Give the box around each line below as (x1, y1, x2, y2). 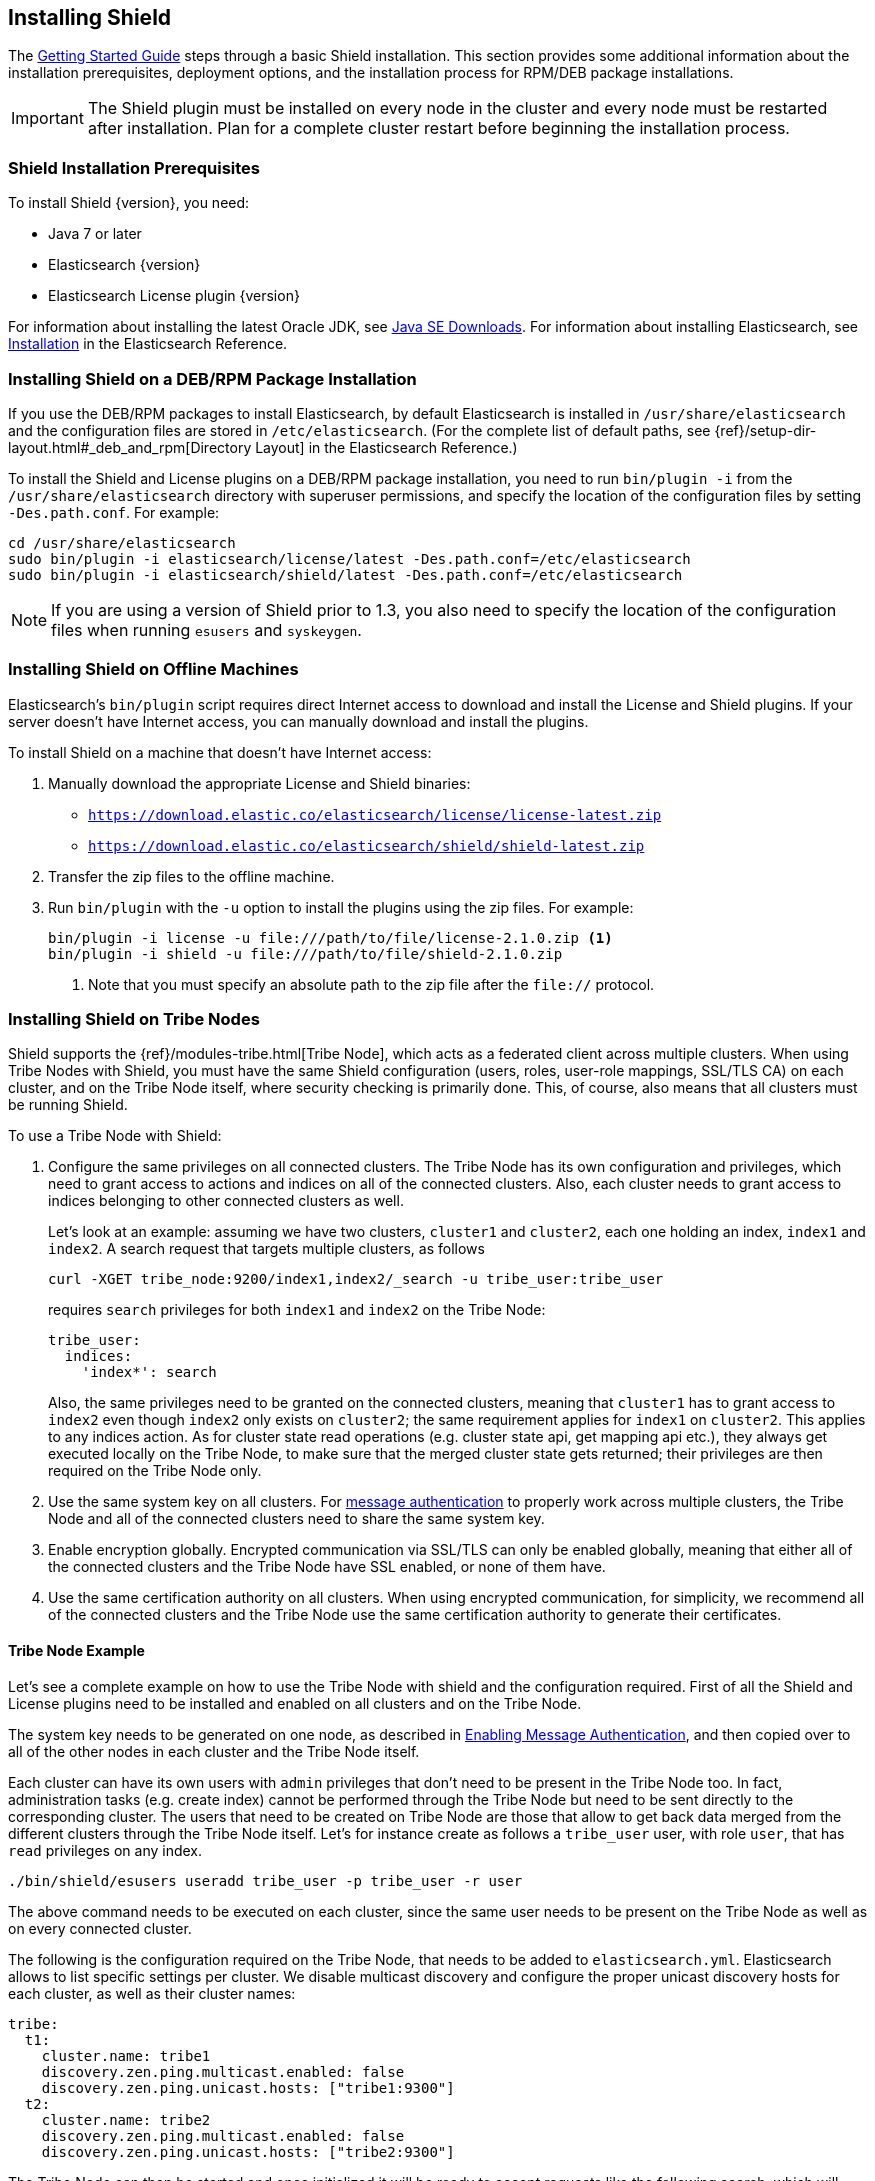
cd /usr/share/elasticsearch (8, 534, 236, 551)
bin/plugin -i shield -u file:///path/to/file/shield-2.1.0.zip (48, 945, 563, 962)
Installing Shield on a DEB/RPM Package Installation (8, 368, 417, 389)
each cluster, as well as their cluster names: (8, 1984, 296, 2002)
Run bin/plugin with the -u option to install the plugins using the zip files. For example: (48, 898, 634, 916)
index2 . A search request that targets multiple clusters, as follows (48, 1240, 485, 1258)
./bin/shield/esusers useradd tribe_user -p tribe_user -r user (8, 1872, 523, 1889)
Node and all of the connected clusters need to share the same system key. (48, 1510, 545, 1528)
